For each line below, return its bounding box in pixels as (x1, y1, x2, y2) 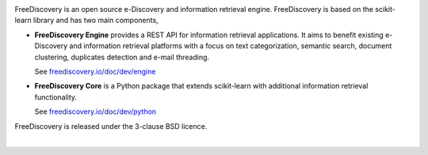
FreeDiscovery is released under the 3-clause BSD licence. (14, 121, 208, 130)
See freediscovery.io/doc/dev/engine (34, 66, 156, 76)
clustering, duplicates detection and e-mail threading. (34, 52, 210, 62)
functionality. (34, 92, 78, 102)
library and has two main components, (32, 16, 159, 25)
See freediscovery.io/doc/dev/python (34, 107, 157, 116)
